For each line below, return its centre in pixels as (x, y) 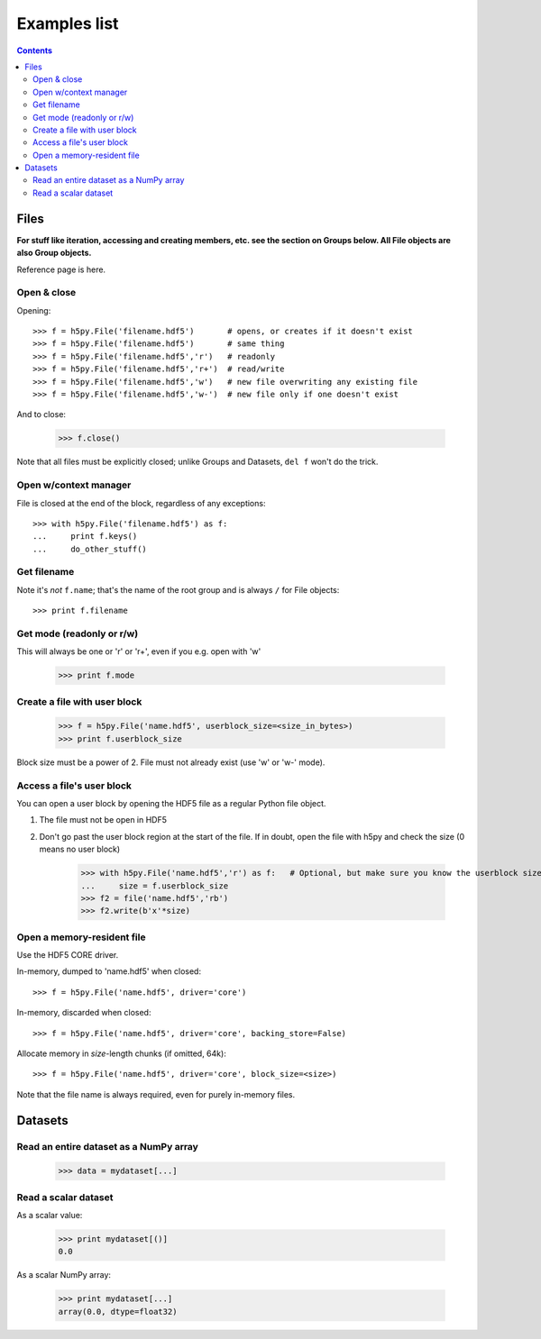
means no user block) (80, 849)
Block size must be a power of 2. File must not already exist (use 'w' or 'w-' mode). (171, 762)
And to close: (41, 414)
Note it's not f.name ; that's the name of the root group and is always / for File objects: (178, 589)
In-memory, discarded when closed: (84, 1013)
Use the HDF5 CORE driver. (68, 955)
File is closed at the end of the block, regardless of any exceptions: (141, 503)
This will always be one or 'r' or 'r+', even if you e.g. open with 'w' (139, 651)
